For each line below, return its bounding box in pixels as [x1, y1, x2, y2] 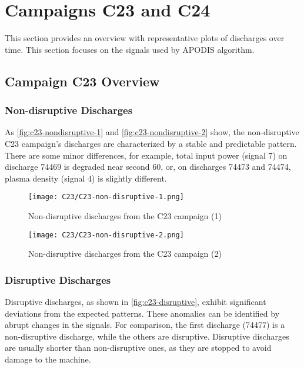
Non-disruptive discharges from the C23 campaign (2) [28, 247, 222, 260]
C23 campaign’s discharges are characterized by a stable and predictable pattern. [5, 137, 297, 149]
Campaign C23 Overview [5, 72, 160, 90]
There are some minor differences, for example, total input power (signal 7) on [5, 149, 288, 161]
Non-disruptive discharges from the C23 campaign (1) [28, 209, 222, 222]
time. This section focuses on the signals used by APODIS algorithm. [5, 43, 255, 55]
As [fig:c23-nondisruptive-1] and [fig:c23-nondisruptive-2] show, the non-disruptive [5, 126, 299, 138]
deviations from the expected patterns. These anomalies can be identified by [5, 307, 280, 319]
